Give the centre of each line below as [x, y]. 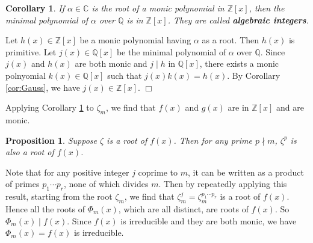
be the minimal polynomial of [171, 51]
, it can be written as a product [246, 172]
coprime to [158, 172]
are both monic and [111, 63]
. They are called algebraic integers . [238, 20]
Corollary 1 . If [35, 8]
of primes [23, 184]
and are [290, 107]
